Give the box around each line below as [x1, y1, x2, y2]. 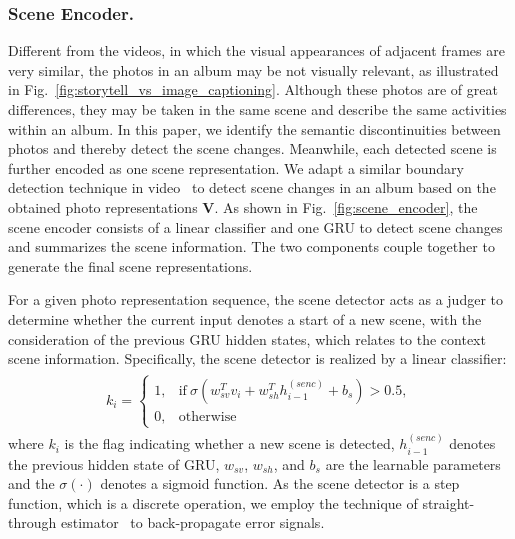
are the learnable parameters [325, 453, 501, 474]
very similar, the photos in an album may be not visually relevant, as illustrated [8, 59, 499, 80]
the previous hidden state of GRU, [8, 453, 220, 474]
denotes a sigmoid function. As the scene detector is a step [100, 473, 460, 494]
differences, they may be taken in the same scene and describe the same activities [8, 99, 507, 119]
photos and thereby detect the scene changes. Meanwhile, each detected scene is [8, 138, 497, 159]
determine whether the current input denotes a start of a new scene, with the [8, 308, 482, 329]
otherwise [178, 410, 237, 425]
